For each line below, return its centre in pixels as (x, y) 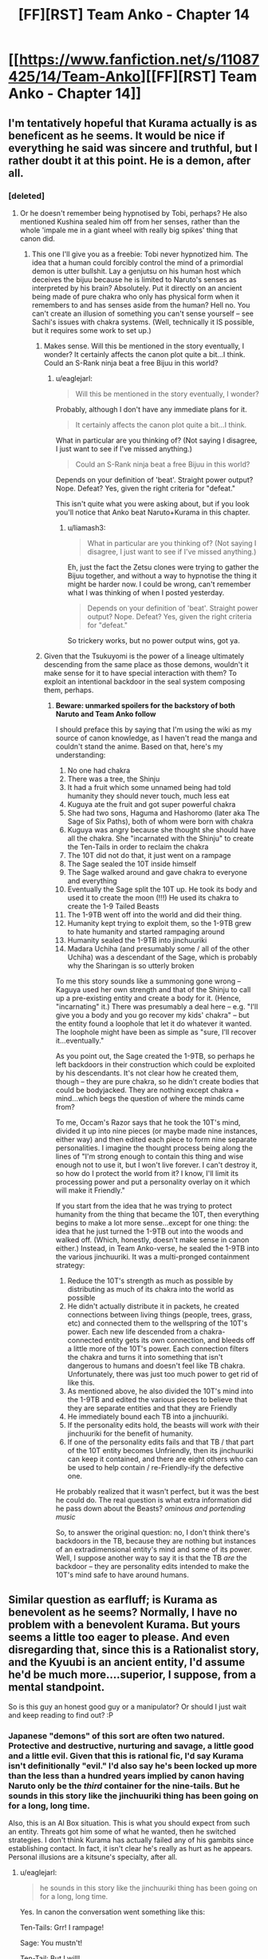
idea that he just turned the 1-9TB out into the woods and (149, 1231)
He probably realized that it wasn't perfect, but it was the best (157, 1491)
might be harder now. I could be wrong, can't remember (159, 584)
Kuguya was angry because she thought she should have (162, 829)
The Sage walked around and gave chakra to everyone (157, 872)
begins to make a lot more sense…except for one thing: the (152, 1222)
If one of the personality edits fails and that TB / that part (161, 1442)
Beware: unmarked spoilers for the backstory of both (145, 705)
